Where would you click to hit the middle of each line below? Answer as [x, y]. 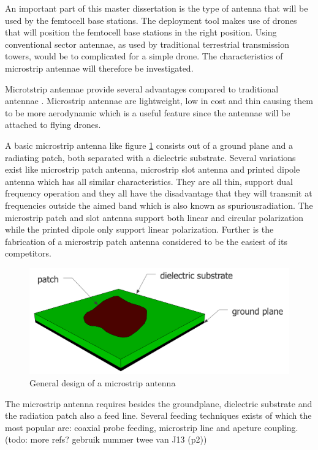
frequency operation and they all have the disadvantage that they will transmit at [159, 193]
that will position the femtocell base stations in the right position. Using [141, 32]
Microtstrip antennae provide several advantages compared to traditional [142, 88]
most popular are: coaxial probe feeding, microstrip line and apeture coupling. [152, 427]
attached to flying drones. [53, 125]
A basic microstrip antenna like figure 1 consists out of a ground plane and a [149, 145]
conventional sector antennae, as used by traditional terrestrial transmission [147, 44]
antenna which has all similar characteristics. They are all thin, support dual [149, 181]
